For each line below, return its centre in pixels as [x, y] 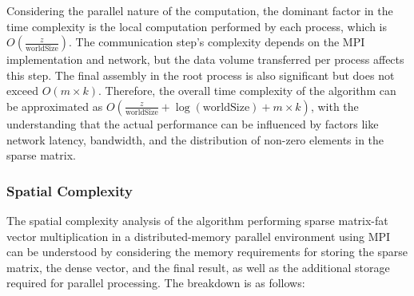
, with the [334, 106]
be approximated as [55, 106]
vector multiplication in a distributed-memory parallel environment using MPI [199, 236]
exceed [23, 91]
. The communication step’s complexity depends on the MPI [217, 42]
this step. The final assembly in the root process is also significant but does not [201, 75]
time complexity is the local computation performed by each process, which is [197, 26]
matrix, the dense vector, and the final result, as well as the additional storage [198, 267]
